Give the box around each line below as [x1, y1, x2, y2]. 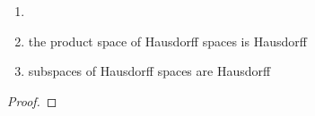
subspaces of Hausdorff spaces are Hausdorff [28, 62, 271, 80]
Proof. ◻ [7, 91, 57, 110]
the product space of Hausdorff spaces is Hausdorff [28, 31, 307, 50]
